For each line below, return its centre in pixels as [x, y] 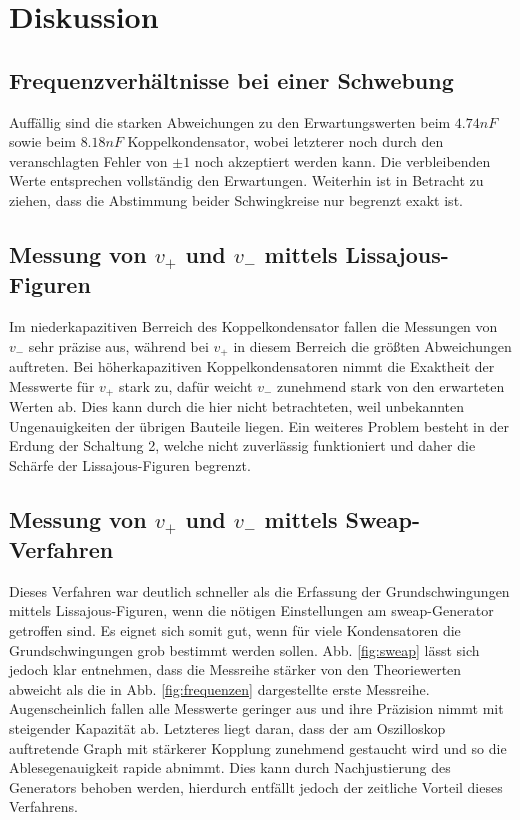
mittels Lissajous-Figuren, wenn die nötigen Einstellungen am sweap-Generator [251, 610]
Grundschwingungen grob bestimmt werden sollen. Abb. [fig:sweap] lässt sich [244, 649]
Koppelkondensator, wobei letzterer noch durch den [285, 141]
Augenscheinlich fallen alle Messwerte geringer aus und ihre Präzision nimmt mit [256, 708]
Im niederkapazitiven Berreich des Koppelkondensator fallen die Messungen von [253, 325]
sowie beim [42, 141]
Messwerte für [52, 385]
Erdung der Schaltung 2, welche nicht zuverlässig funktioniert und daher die [242, 445]
